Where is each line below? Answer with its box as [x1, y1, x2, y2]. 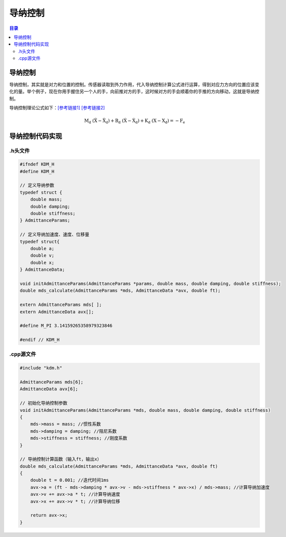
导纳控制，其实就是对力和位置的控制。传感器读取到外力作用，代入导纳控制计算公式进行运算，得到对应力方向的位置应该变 [9, 82, 259, 88]
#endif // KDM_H [20, 337, 60, 343]
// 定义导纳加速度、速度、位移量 [20, 232, 90, 238]
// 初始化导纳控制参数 [20, 400, 68, 406]
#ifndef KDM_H [20, 161, 55, 167]
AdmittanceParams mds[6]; [20, 379, 84, 385]
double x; [30, 260, 55, 265]
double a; [30, 246, 55, 251]
